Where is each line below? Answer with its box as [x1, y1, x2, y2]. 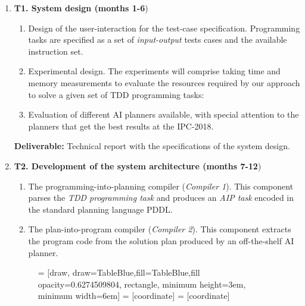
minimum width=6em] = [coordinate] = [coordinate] [38, 289, 230, 302]
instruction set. [28, 45, 83, 57]
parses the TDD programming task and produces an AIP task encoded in [28, 191, 294, 204]
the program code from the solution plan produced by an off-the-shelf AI [28, 234, 294, 247]
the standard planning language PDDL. [28, 203, 173, 215]
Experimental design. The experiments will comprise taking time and [28, 65, 281, 77]
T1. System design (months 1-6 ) [14, 2, 148, 14]
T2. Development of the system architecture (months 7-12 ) [14, 159, 262, 172]
